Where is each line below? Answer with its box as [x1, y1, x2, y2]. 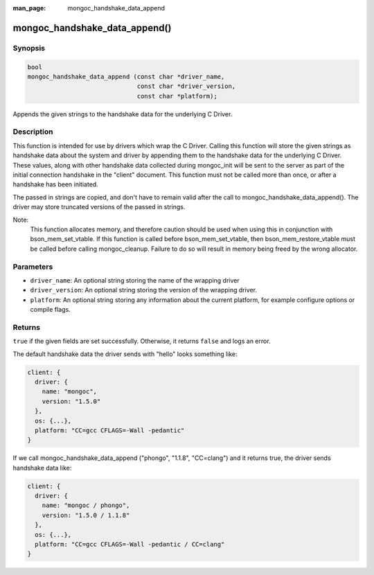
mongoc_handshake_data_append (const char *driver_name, [27, 73, 225, 80]
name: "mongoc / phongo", [42, 502, 130, 509]
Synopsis [12, 43, 45, 53]
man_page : [12, 4, 46, 12]
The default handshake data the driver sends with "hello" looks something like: [12, 350, 238, 358]
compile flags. [30, 306, 71, 314]
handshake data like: [12, 463, 72, 472]
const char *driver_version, [136, 82, 236, 90]
